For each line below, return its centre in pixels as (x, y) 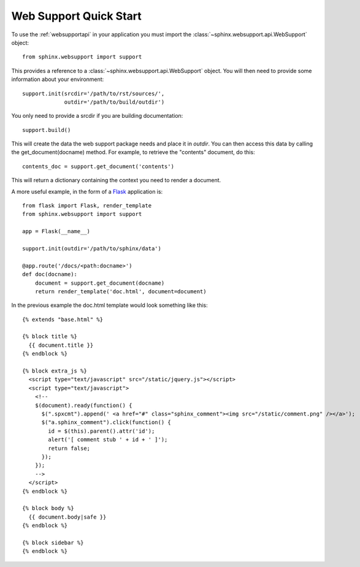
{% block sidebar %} (53, 542)
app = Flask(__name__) (56, 231)
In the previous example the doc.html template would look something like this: (109, 305)
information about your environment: (58, 79)
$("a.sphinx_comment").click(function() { (106, 422)
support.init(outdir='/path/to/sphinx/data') (92, 248)
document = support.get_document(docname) (100, 283)
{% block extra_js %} (55, 371)
